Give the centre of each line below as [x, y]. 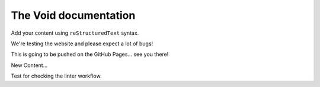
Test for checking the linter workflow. [56, 76]
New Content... [29, 65]
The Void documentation [73, 15]
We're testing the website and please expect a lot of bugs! [82, 43]
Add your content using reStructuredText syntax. [75, 33]
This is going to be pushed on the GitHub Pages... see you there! [90, 54]
